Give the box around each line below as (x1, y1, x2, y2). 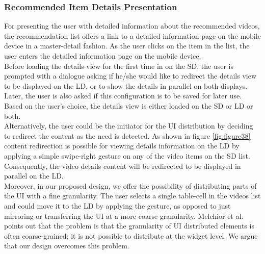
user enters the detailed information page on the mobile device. (4, 50, 201, 61)
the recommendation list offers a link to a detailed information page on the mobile (4, 30, 261, 41)
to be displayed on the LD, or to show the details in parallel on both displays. (4, 80, 248, 91)
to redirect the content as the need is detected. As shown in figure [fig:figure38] (4, 130, 251, 141)
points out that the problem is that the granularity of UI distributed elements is (4, 220, 254, 231)
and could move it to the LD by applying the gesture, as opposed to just (4, 200, 231, 211)
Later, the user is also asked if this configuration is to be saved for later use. (4, 90, 242, 101)
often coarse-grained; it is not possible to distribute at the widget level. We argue (4, 230, 258, 241)
